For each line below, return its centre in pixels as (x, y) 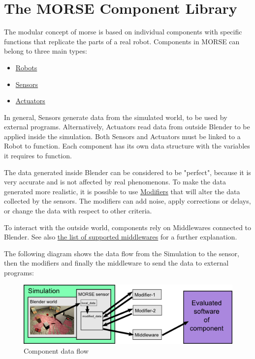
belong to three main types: (46, 51)
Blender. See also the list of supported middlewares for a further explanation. (121, 237)
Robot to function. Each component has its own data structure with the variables (127, 146)
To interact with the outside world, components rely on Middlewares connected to (128, 227)
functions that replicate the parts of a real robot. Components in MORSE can (122, 41)
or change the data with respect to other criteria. (78, 211)
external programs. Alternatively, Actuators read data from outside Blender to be (127, 127)
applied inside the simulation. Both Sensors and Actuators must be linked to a (122, 136)
